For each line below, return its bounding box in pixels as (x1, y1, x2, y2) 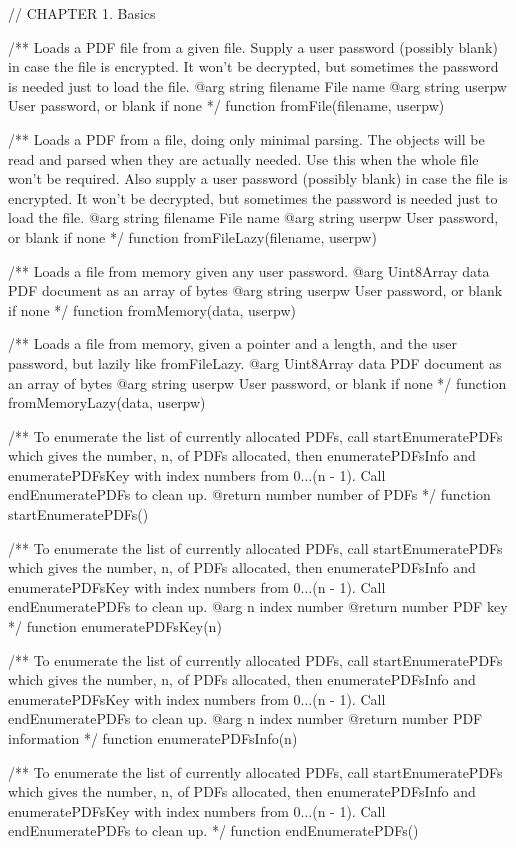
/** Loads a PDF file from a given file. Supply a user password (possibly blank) (8, 36, 498, 57)
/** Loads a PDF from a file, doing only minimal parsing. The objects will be (8, 128, 485, 149)
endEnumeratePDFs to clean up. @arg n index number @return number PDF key (8, 596, 508, 617)
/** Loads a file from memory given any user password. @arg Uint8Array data (8, 260, 490, 281)
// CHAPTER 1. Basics (8, 3, 156, 23)
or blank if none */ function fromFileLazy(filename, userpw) (8, 226, 377, 247)
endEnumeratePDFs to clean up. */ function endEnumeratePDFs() (8, 820, 419, 841)
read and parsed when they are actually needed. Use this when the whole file (8, 148, 479, 169)
